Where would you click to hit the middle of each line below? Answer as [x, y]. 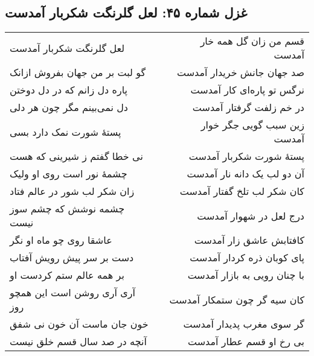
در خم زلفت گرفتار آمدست [248, 107]
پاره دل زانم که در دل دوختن [69, 90]
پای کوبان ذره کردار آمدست [247, 258]
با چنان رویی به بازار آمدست [246, 275]
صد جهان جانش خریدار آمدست [240, 72]
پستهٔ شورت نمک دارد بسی [66, 132]
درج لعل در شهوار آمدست [251, 215]
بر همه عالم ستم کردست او [67, 275]
